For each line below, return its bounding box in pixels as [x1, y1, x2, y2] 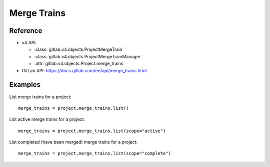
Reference [9, 26, 42, 35]
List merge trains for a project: [9, 94, 72, 100]
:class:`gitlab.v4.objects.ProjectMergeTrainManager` [34, 53, 142, 59]
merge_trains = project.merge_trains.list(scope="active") [18, 128, 166, 134]
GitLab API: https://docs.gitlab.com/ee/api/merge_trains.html [21, 67, 147, 73]
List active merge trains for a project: [9, 116, 85, 122]
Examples [9, 80, 41, 89]
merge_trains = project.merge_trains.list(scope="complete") [18, 151, 171, 157]
